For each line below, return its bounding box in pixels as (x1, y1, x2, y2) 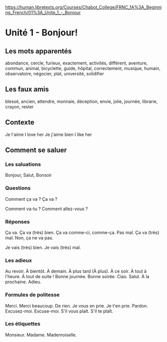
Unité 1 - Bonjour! (5, 27, 78, 38)
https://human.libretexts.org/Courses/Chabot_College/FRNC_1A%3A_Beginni (5, 4, 162, 10)
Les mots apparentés (5, 47, 72, 55)
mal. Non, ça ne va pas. (5, 235, 54, 241)
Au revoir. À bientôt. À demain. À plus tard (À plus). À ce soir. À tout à (5, 268, 147, 274)
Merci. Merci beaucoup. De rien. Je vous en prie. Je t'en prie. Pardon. (5, 303, 148, 309)
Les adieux (5, 257, 32, 264)
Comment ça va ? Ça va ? (5, 196, 58, 202)
